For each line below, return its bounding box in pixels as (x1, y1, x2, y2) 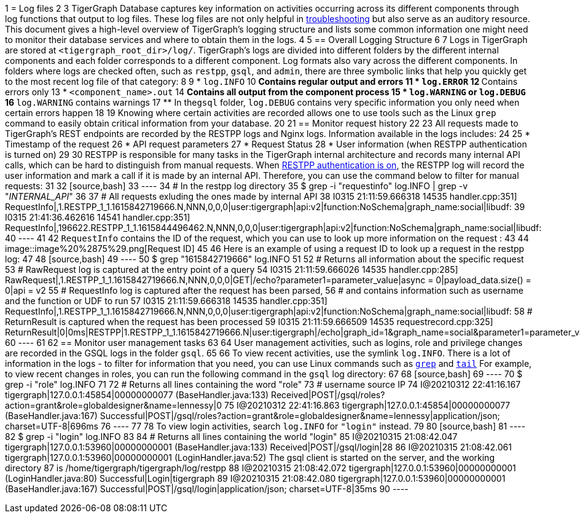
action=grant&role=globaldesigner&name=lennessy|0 (5, 400, 222, 410)
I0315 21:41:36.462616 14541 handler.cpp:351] (5, 212, 190, 222)
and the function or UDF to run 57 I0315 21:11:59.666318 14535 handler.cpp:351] (5, 296, 327, 306)
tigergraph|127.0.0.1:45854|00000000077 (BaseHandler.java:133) (5, 390, 269, 400)
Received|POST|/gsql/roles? (271, 390, 385, 400)
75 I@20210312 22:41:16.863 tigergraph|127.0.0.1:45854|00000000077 (224, 400, 511, 410)
